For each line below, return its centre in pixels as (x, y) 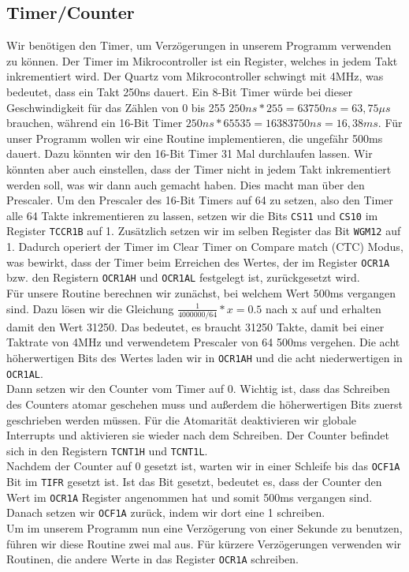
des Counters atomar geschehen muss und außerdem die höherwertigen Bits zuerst (204, 404)
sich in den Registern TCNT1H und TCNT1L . (107, 450)
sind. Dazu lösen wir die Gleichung (90, 308)
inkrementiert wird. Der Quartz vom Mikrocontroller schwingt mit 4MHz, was (195, 76)
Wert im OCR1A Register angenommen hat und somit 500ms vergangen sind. (190, 497)
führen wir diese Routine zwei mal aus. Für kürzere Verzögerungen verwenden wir (204, 543)
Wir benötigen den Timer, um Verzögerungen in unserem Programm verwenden (199, 45)
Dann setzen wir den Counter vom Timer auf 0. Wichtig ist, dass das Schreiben (198, 389)
